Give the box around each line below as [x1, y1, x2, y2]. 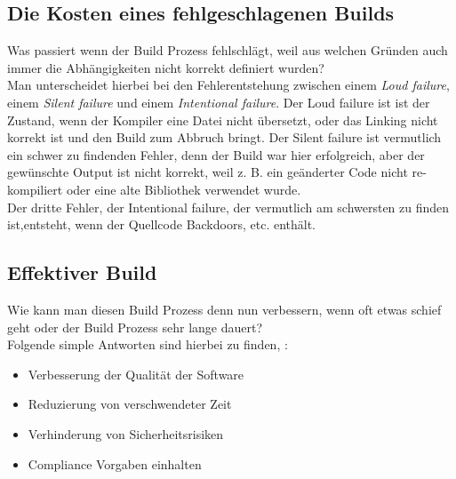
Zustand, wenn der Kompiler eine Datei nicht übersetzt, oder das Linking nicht [7, 110, 438, 129]
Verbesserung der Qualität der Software [28, 364, 244, 383]
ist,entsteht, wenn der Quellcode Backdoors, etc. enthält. [7, 215, 316, 234]
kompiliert [7, 180, 63, 198]
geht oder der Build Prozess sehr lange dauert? [7, 317, 263, 336]
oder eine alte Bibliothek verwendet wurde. [66, 180, 301, 198]
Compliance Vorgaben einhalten [28, 454, 202, 473]
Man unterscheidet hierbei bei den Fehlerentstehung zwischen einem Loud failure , [7, 76, 450, 94]
